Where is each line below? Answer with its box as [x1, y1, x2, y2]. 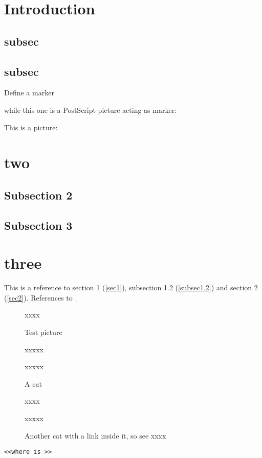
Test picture [25, 326, 62, 337]
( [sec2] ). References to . [4, 292, 77, 303]
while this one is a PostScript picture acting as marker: [4, 104, 177, 115]
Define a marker [4, 87, 54, 98]
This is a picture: [4, 122, 58, 132]
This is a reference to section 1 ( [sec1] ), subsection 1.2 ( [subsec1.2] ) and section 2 [4, 282, 258, 293]
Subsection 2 [4, 187, 73, 203]
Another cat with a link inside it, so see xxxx [25, 430, 166, 441]
